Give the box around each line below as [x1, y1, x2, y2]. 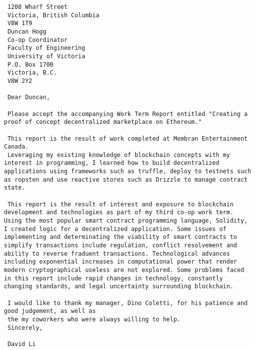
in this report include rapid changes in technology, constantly [4, 274, 223, 282]
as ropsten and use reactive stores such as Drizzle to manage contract [4, 176, 248, 183]
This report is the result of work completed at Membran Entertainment [7, 135, 248, 142]
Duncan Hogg [7, 28, 46, 35]
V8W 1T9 [7, 20, 33, 27]
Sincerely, [7, 324, 43, 331]
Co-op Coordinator [7, 36, 68, 43]
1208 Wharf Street [7, 3, 68, 10]
